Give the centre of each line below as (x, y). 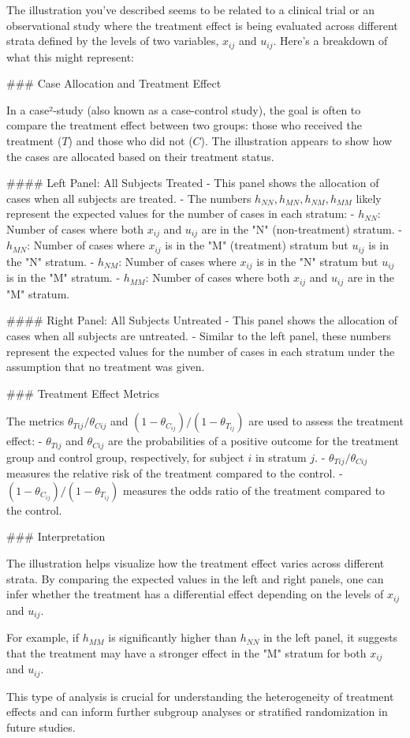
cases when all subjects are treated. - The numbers (129, 198)
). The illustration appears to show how (296, 141)
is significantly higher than (173, 637)
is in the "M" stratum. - (63, 277)
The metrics (35, 421)
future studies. (41, 727)
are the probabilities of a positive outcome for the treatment (254, 441)
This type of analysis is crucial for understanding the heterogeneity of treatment (200, 696)
